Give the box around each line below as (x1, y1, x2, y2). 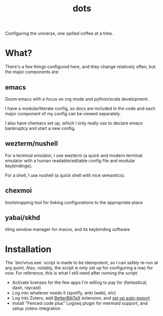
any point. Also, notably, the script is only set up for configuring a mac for (5, 265, 153, 271)
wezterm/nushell (5, 140, 58, 148)
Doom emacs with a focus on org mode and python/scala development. (5, 96, 149, 102)
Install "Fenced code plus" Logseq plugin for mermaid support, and (12, 300, 148, 306)
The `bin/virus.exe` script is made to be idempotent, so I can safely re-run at (5, 260, 159, 266)
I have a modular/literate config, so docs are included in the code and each (5, 105, 156, 111)
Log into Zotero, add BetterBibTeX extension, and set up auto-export (12, 295, 150, 301)
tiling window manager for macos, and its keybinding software (5, 227, 130, 232)
